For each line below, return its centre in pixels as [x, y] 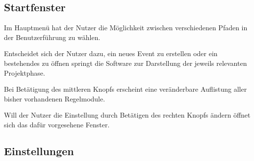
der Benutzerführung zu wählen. [52, 37]
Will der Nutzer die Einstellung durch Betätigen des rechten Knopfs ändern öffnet [127, 115]
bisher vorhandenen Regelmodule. [55, 98]
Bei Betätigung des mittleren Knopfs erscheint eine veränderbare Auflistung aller [126, 89]
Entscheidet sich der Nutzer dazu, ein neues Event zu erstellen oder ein [111, 53]
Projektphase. [25, 72]
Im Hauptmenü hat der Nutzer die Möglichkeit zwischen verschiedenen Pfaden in [126, 28]
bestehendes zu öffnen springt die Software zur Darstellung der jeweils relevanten [126, 63]
